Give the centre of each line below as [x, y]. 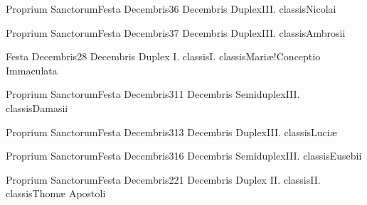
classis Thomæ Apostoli [56, 193]
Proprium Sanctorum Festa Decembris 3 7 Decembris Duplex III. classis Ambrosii [176, 32]
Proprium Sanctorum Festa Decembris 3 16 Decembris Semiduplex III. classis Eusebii [184, 156]
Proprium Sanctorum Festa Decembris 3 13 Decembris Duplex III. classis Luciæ [171, 132]
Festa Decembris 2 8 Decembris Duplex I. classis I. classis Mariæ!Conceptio [163, 56]
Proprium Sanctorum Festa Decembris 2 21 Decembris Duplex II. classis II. [163, 179]
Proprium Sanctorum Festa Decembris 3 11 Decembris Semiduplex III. [153, 94]
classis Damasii [37, 107]
